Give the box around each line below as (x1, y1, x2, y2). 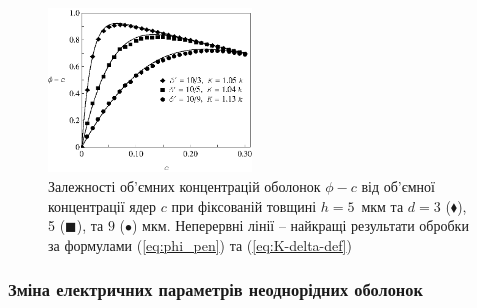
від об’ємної (361, 176, 435, 197)
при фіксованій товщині (171, 195, 317, 216)
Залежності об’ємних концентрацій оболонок (48, 176, 321, 197)
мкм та (361, 195, 404, 216)
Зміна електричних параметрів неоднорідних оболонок (8, 277, 423, 302)
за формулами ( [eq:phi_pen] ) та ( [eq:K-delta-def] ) (48, 234, 352, 255)
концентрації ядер (48, 195, 156, 216)
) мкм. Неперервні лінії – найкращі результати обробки (132, 215, 469, 236)
